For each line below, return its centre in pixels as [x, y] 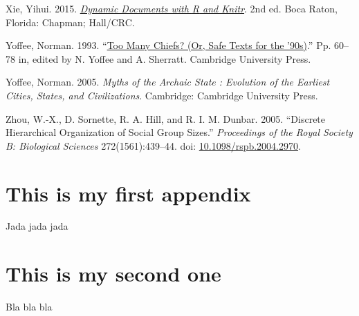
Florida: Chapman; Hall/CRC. [70, 22]
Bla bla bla [29, 307]
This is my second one [113, 274]
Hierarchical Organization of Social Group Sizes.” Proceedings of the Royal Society [179, 132]
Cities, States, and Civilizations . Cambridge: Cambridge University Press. [162, 95]
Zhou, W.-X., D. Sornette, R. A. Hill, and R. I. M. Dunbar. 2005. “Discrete [166, 118]
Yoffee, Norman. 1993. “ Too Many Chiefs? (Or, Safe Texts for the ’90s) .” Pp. [168, 45]
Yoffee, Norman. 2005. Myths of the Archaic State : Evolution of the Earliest [168, 82]
